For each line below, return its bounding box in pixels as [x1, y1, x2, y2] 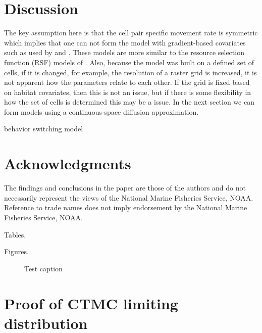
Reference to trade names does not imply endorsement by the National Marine [4, 202, 247, 213]
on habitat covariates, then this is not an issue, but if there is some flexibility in [4, 86, 251, 97]
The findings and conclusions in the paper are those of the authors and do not [4, 182, 246, 193]
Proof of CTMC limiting [4, 293, 178, 313]
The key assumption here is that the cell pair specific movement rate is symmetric [4, 27, 258, 38]
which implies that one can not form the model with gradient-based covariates [4, 37, 246, 47]
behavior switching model [4, 123, 83, 134]
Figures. [4, 246, 29, 257]
